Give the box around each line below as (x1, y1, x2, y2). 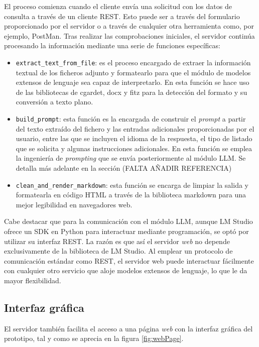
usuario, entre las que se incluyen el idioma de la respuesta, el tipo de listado (16, 133, 252, 144)
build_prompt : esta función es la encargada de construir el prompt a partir (16, 113, 246, 124)
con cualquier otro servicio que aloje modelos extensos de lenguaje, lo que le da (4, 265, 247, 276)
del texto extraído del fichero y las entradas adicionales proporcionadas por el (16, 123, 254, 134)
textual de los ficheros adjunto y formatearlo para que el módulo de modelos (16, 67, 251, 77)
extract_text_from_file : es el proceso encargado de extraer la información (16, 57, 251, 67)
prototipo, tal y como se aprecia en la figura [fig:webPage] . (4, 333, 184, 343)
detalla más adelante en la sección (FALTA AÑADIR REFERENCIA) (16, 163, 232, 173)
